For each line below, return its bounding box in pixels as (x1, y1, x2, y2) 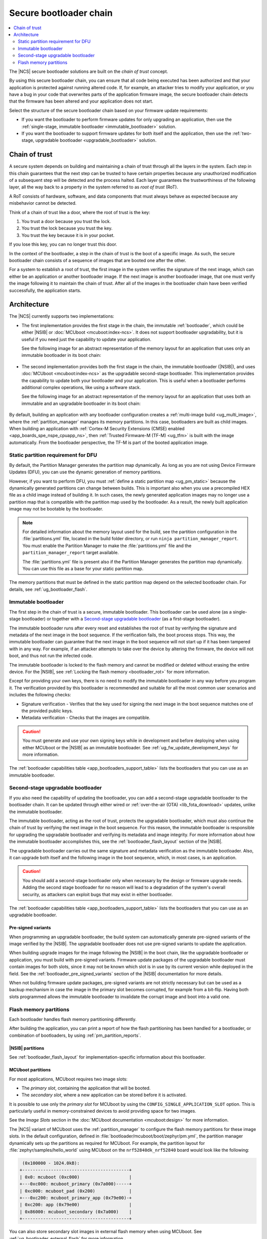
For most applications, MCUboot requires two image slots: (9, 1076, 128, 1082)
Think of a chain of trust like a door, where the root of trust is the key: (9, 209, 150, 215)
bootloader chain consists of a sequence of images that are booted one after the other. (9, 258, 186, 263)
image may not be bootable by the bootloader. (9, 506, 103, 512)
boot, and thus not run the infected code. (9, 653, 93, 659)
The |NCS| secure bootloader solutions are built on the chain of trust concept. (9, 68, 168, 74)
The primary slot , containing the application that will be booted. (21, 1085, 151, 1091)
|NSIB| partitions (9, 1045, 44, 1051)
